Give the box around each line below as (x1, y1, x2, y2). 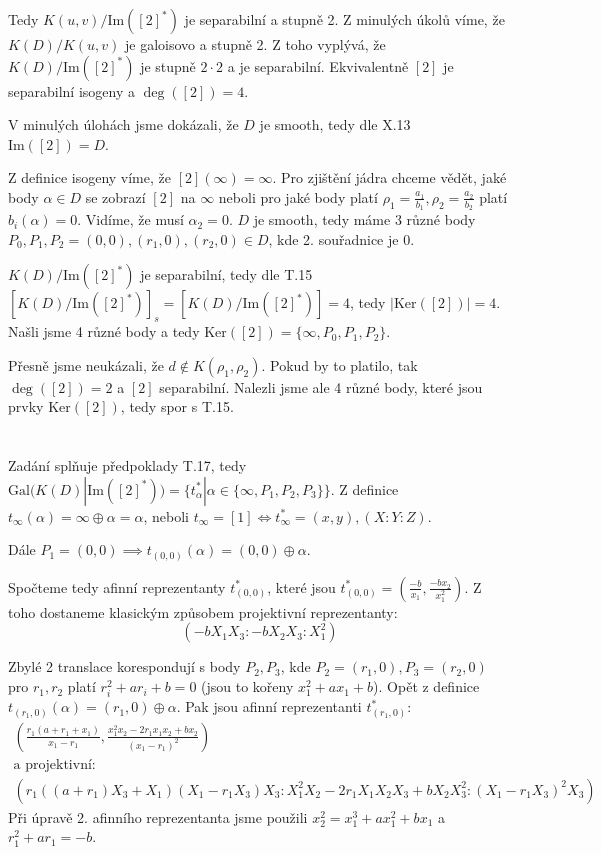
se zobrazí (85, 186, 146, 207)
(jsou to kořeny (201, 676, 294, 697)
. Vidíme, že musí (77, 209, 184, 230)
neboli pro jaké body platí (218, 186, 378, 207)
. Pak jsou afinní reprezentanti (176, 696, 362, 717)
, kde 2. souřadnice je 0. (268, 228, 415, 249)
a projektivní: (13, 757, 96, 772)
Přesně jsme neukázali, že (8, 354, 164, 375)
